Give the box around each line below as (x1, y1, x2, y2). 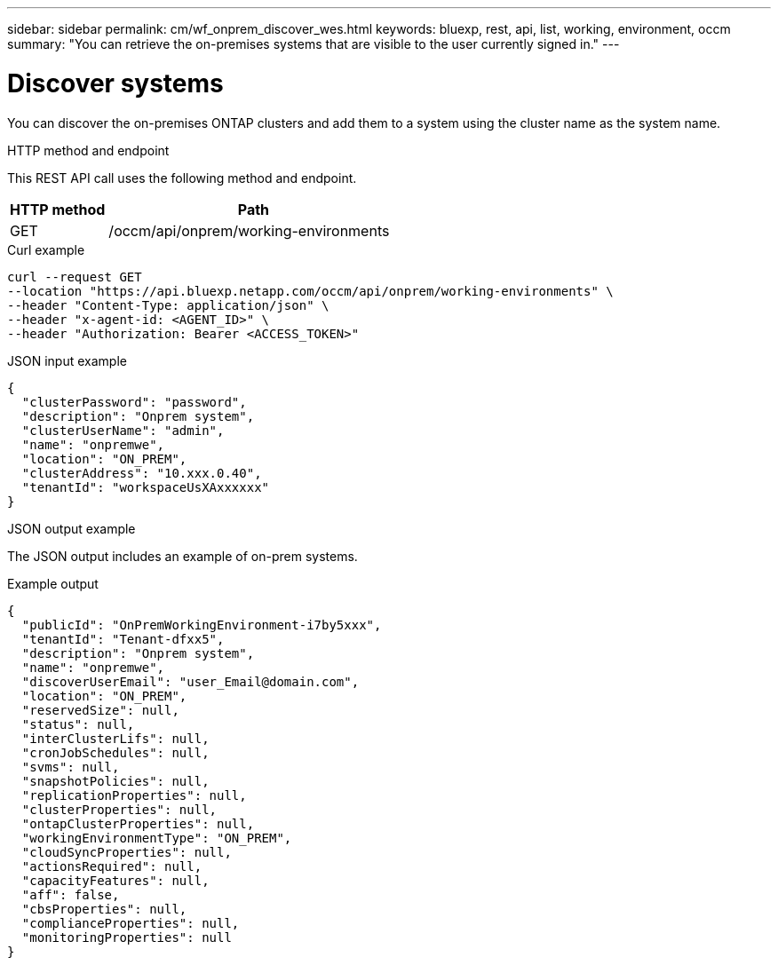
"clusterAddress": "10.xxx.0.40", (21, 465, 262, 480)
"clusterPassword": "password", (21, 394, 247, 409)
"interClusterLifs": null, (21, 731, 210, 746)
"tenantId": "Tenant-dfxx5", (21, 631, 225, 646)
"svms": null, (21, 759, 120, 774)
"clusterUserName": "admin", (21, 423, 225, 438)
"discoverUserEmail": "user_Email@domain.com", (21, 674, 360, 689)
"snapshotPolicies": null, (21, 773, 210, 788)
